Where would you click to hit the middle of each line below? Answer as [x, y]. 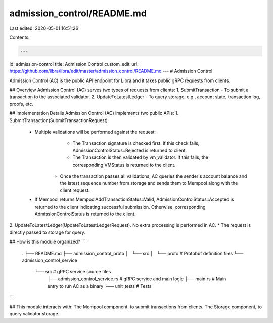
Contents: [19, 37]
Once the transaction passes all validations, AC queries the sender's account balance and [153, 176]
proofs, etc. [21, 104]
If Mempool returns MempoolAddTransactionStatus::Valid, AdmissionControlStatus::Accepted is [134, 199]
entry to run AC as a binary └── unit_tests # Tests [99, 286]
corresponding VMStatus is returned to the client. [124, 165]
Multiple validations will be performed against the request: [95, 132]
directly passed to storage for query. [48, 232]
